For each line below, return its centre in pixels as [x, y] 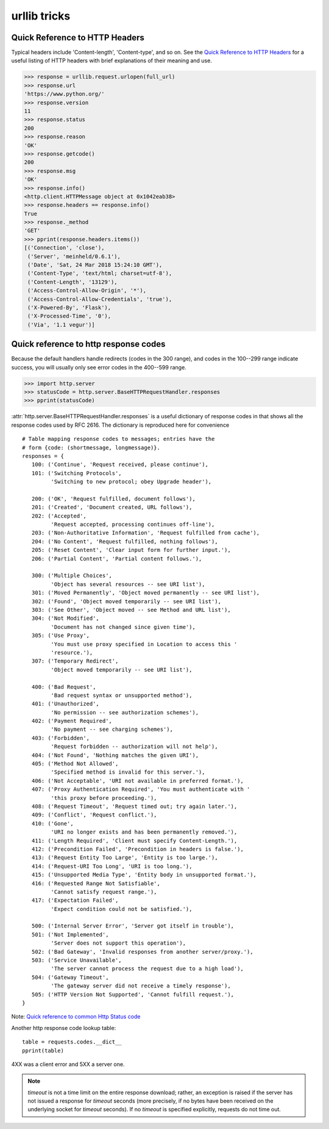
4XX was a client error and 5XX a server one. [68, 1064]
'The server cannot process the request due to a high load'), [147, 969]
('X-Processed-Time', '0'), [69, 316]
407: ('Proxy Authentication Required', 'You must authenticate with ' [141, 790]
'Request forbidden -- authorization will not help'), [135, 747]
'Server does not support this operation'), [118, 943]
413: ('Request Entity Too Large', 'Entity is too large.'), [125, 858]
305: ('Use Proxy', [61, 636]
